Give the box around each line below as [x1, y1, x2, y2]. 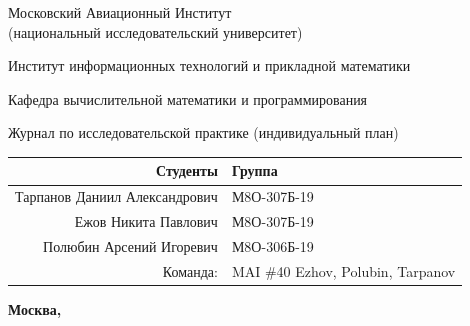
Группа [231, 160, 278, 181]
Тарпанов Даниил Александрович [15, 186, 218, 207]
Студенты [156, 160, 218, 181]
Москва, [8, 298, 62, 319]
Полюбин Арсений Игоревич [43, 236, 218, 256]
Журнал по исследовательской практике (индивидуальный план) [8, 122, 399, 143]
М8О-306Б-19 [231, 236, 314, 256]
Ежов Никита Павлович [74, 211, 218, 232]
